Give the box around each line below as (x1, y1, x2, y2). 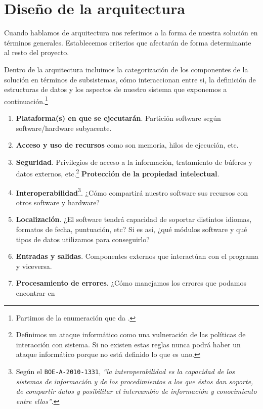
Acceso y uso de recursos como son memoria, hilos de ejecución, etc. (16, 140, 239, 150)
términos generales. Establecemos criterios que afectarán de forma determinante (4, 37, 251, 48)
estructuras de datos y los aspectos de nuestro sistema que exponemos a (4, 84, 227, 95)
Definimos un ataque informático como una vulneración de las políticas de (16, 329, 246, 340)
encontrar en (16, 287, 55, 298)
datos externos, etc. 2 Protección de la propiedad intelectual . (16, 167, 220, 178)
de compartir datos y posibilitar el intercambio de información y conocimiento (16, 386, 257, 396)
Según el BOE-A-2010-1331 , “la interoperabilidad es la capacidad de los (16, 366, 235, 376)
